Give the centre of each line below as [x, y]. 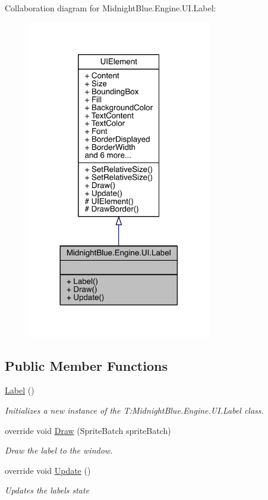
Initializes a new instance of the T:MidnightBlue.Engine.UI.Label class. [134, 410]
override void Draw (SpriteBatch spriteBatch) [88, 430]
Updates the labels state [47, 490]
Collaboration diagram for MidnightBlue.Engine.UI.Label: [111, 8]
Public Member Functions [86, 365]
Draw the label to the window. [59, 450]
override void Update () [48, 470]
